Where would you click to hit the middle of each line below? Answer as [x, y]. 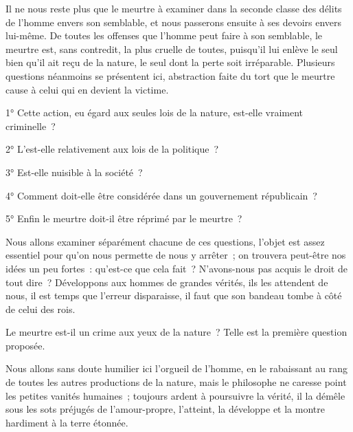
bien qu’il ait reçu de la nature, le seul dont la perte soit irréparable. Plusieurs [170, 62]
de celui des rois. [41, 309]
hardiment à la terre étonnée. [67, 422]
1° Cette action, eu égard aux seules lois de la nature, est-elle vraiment [155, 112]
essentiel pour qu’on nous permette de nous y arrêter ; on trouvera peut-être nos [176, 255]
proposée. [25, 345]
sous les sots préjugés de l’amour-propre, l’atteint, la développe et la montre [165, 409]
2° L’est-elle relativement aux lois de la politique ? [112, 149]
